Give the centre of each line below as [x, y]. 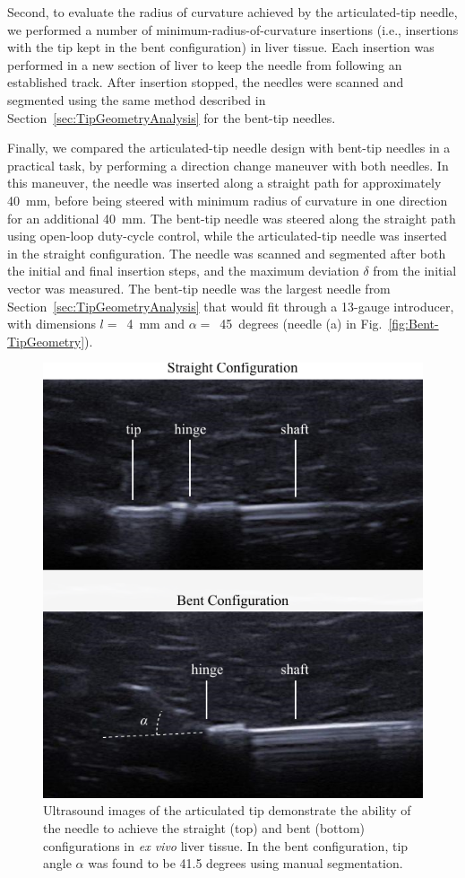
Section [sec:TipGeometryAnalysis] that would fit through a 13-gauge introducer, [231, 306]
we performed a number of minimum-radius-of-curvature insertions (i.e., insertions [233, 29]
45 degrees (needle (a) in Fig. [301, 324]
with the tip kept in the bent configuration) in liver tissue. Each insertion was [221, 47]
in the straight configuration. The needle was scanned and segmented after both [227, 253]
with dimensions [52, 324]
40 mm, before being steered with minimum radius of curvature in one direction [228, 200]
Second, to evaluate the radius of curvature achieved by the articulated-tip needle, [232, 12]
